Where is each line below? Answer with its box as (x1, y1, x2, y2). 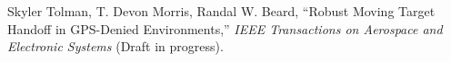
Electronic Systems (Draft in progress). (7, 37, 224, 56)
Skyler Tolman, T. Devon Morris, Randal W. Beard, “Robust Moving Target (7, 2, 436, 20)
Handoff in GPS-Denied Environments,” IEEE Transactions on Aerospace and (7, 19, 443, 38)
